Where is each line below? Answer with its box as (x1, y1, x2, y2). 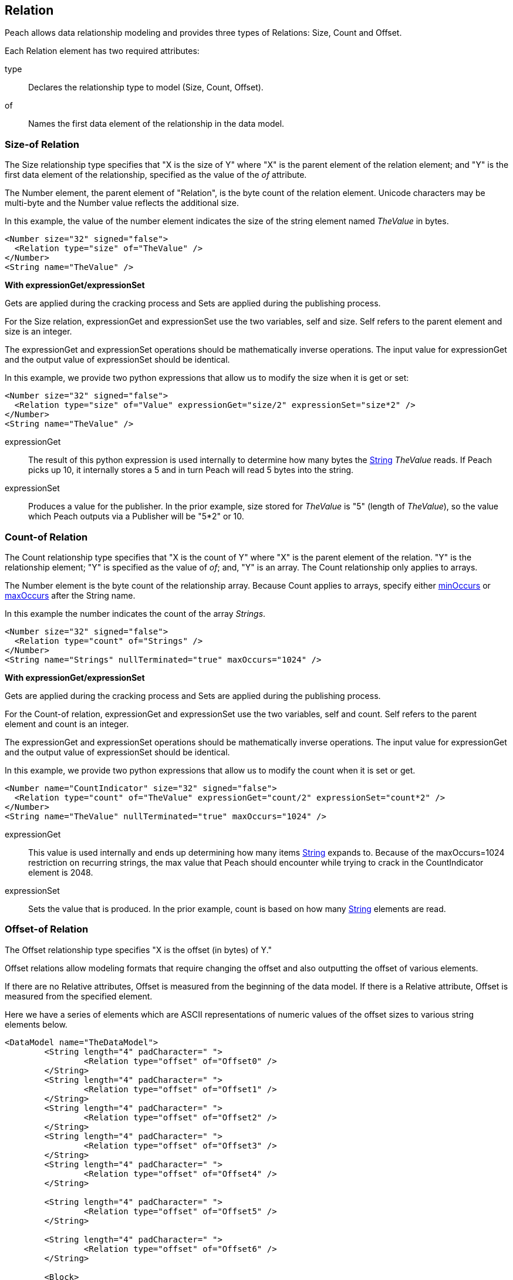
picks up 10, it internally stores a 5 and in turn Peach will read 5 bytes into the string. (28, 465, 354, 475)
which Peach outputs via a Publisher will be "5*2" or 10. (28, 511, 244, 522)
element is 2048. (28, 867, 93, 877)
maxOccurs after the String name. (5, 590, 136, 600)
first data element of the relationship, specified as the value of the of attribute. (5, 170, 307, 180)
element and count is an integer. (5, 718, 129, 729)
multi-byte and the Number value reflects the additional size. (5, 198, 239, 208)
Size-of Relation (5, 138, 79, 150)
